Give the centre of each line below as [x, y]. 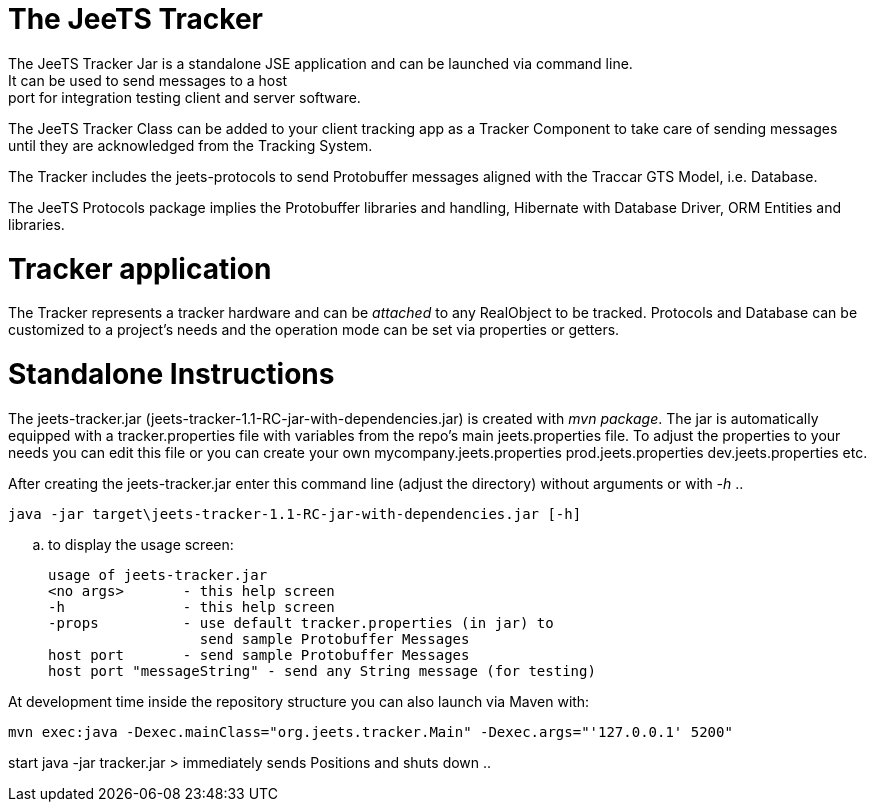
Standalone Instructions [171, 374]
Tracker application [140, 268]
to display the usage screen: [141, 544]
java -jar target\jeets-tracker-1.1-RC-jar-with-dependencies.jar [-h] [295, 513]
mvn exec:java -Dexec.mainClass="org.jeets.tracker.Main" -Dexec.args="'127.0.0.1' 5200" [370, 731]
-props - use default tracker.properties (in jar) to [301, 622]
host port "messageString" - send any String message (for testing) [322, 670]
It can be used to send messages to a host [148, 80]
